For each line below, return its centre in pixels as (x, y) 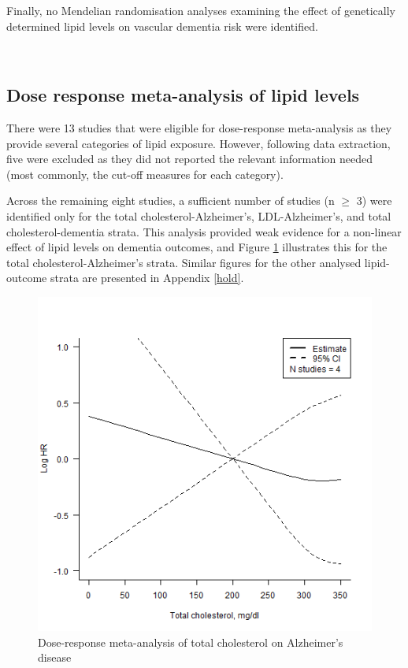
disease (55, 657)
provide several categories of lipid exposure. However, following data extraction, (198, 143)
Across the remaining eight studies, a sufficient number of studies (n (171, 200)
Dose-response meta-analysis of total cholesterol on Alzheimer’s (191, 642)
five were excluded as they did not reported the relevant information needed (189, 159)
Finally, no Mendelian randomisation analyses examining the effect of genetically (201, 10)
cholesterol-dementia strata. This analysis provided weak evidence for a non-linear (204, 231)
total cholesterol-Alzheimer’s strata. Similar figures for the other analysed (184, 262)
